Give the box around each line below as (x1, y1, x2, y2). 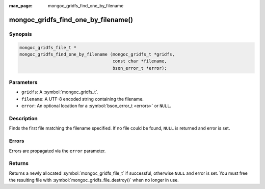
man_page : (9, 3, 33, 8)
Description (9, 115, 38, 122)
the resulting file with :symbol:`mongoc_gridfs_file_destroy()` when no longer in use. (9, 177, 179, 183)
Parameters (9, 79, 38, 86)
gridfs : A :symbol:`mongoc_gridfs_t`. (21, 89, 99, 95)
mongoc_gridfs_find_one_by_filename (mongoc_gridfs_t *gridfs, (19, 52, 175, 57)
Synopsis (9, 30, 32, 37)
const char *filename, (112, 58, 167, 64)
